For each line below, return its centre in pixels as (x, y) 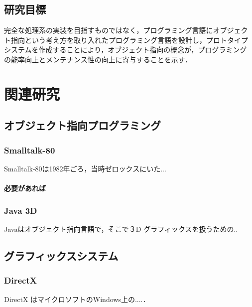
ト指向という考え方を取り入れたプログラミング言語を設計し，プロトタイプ (126, 40)
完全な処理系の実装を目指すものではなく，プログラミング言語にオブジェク (126, 30)
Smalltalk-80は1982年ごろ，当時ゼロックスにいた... (85, 168)
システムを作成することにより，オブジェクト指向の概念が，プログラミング (126, 50)
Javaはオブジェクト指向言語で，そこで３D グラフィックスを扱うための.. (121, 229)
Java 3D (21, 210)
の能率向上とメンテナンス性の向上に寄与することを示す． (98, 59)
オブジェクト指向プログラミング (82, 125)
